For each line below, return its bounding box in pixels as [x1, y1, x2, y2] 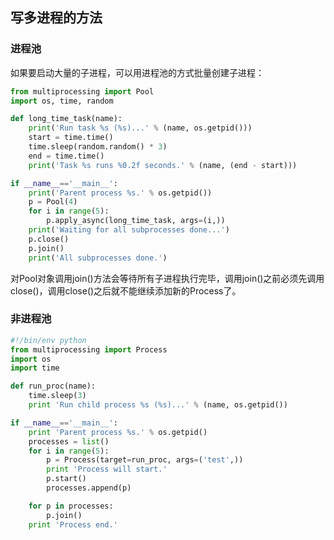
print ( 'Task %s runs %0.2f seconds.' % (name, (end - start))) [28, 160, 298, 170]
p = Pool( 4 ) [28, 197, 78, 207]
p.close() [28, 234, 70, 244]
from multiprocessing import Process [10, 344, 168, 355]
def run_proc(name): [10, 381, 97, 392]
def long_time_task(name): [10, 114, 123, 124]
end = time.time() [28, 151, 105, 161]
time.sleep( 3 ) [28, 391, 87, 401]
